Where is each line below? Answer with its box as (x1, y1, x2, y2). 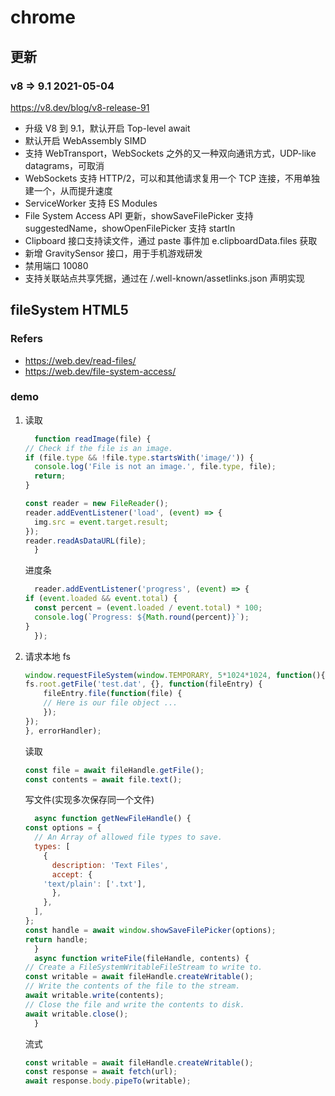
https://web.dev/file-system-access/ (24, 365, 177, 377)
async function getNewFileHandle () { (34, 814, 192, 824)
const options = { (24, 823, 102, 833)
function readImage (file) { (34, 434, 152, 444)
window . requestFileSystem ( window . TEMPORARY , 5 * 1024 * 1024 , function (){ (24, 670, 326, 680)
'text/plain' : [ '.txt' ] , (43, 879, 147, 889)
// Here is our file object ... (43, 698, 178, 708)
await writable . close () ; (24, 1009, 129, 1019)
